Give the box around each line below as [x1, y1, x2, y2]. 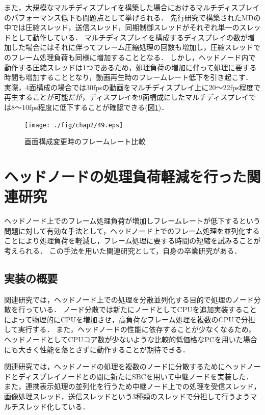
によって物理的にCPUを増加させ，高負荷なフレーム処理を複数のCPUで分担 [4, 314, 255, 324]
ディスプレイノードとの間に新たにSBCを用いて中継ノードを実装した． [18, 371, 253, 381]
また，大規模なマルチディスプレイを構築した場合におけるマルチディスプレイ [4, 2, 260, 12]
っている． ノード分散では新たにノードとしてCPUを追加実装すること [25, 304, 257, 315]
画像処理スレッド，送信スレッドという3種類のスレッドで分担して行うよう [4, 391, 250, 402]
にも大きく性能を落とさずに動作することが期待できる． [4, 344, 190, 354]
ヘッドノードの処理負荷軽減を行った [4, 165, 247, 186]
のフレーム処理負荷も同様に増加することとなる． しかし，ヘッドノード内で [4, 51, 256, 62]
